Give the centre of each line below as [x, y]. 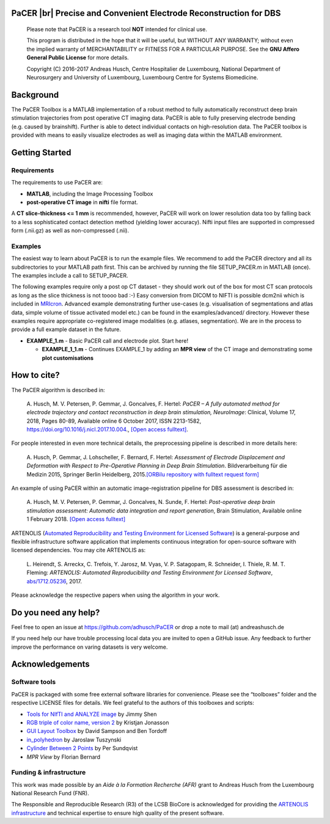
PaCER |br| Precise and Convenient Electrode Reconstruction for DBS [146, 13]
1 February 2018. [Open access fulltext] [76, 519]
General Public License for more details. [78, 57]
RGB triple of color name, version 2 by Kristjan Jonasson [98, 722]
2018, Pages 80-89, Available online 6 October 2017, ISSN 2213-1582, [114, 421]
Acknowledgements [50, 664]
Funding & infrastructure [49, 773]
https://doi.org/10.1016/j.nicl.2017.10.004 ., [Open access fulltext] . [108, 429]
